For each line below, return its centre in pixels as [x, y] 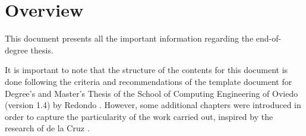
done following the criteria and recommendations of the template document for [149, 81]
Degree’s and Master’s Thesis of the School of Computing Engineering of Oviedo [152, 93]
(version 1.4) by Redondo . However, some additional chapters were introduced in [153, 105]
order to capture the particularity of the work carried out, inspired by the [139, 116]
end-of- [269, 38]
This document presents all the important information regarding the [129, 38]
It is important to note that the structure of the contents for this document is [146, 70]
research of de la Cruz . [47, 128]
